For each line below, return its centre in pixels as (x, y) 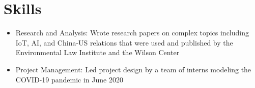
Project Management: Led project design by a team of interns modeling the (133, 69)
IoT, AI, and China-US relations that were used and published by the (124, 42)
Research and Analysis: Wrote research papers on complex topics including (132, 33)
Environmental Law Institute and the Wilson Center (97, 52)
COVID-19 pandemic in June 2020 (69, 79)
